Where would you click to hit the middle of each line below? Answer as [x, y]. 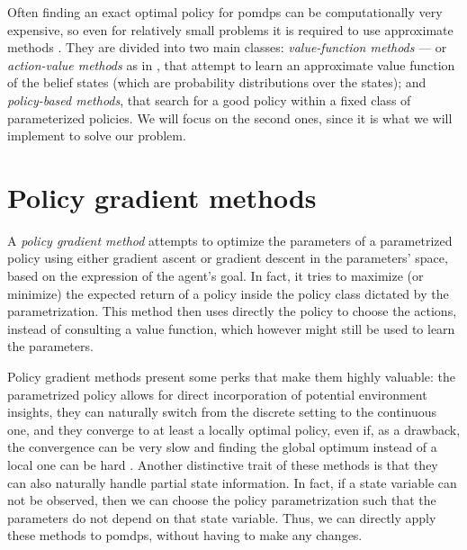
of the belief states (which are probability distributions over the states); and [217, 82]
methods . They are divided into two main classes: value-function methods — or [227, 47]
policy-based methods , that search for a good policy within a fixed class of [209, 99]
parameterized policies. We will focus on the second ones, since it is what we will [230, 117]
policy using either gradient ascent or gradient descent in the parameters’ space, [228, 258]
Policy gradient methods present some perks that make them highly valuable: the [231, 377]
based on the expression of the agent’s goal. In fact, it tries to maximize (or [216, 276]
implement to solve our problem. [97, 135]
